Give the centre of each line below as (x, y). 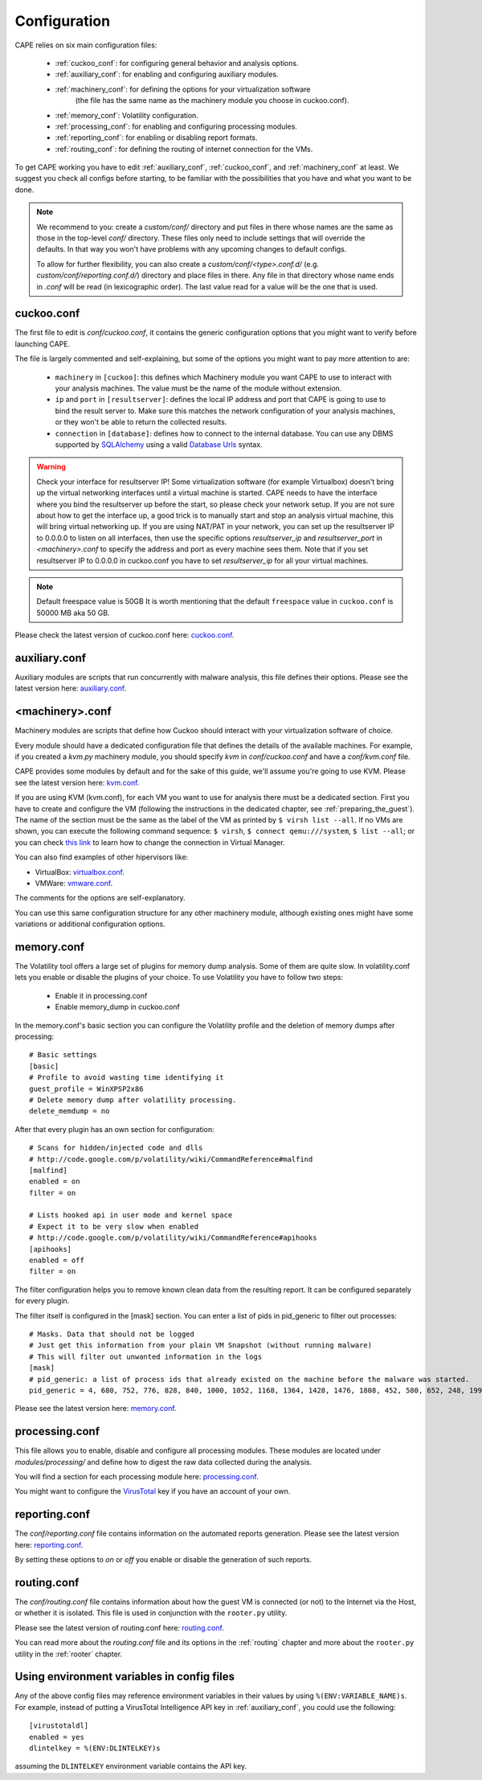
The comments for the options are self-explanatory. (100, 898)
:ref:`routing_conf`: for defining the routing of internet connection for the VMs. (184, 149)
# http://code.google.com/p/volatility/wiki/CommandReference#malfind (171, 1159)
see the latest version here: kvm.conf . (77, 782)
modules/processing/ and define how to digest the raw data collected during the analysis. (163, 1462)
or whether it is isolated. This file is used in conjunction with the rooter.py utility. (151, 1613)
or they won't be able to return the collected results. (141, 422)
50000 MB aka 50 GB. (73, 613)
